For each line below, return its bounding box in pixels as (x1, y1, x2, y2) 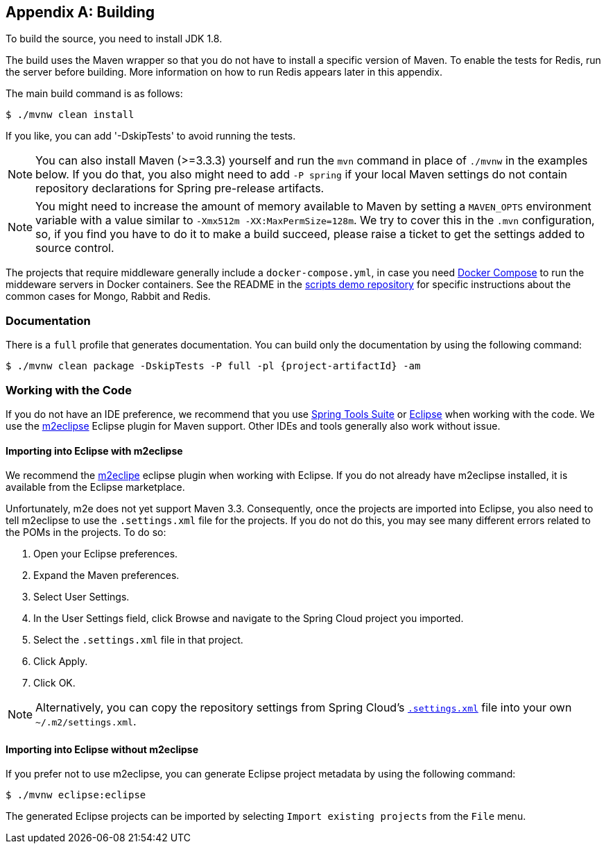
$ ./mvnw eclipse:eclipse (6, 789, 146, 801)
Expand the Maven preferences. (33, 569, 180, 582)
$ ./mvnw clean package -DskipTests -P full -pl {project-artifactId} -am (6, 360, 421, 372)
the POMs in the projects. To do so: (6, 526, 166, 539)
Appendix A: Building (6, 3, 155, 21)
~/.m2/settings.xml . (35, 714, 137, 729)
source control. (35, 241, 114, 255)
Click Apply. (33, 655, 88, 668)
